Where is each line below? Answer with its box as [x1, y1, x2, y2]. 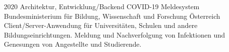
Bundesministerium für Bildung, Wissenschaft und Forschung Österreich [4, 11, 220, 21]
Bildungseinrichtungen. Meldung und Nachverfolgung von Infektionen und [4, 29, 225, 39]
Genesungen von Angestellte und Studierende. [4, 39, 142, 49]
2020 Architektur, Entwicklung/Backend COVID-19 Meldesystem [4, 1, 200, 11]
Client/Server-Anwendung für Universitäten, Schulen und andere [4, 20, 198, 30]
